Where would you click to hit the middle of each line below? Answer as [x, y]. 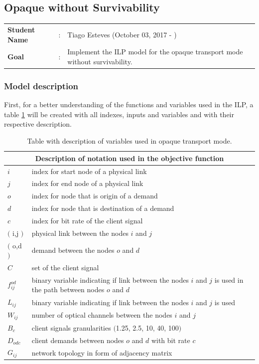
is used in [229, 279]
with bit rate [171, 340]
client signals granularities [71, 327]
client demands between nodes [78, 340]
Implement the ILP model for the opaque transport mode [155, 52]
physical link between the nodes [80, 233]
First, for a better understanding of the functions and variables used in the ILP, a [129, 104]
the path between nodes [68, 289]
